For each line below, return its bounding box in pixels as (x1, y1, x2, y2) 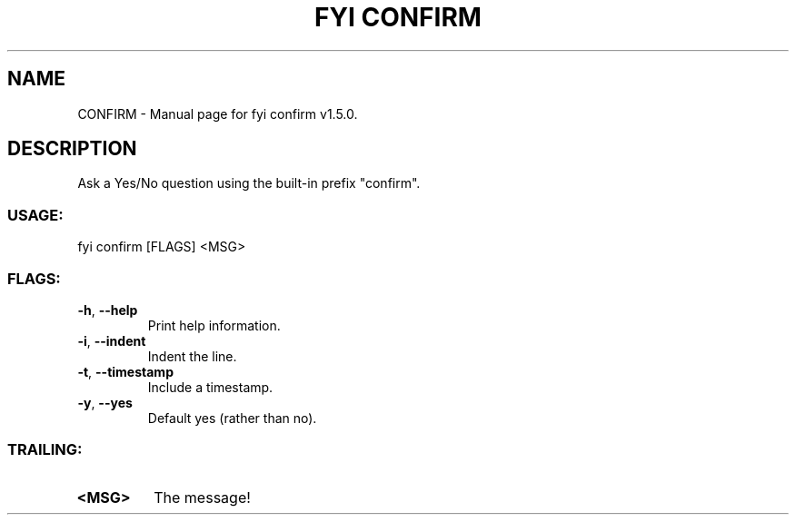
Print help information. (147, 317, 281, 333)
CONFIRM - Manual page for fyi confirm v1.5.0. (77, 105, 358, 122)
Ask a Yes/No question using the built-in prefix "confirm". (77, 175, 421, 192)
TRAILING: (7, 440, 83, 459)
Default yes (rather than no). (147, 409, 317, 426)
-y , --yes (77, 394, 133, 410)
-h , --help (77, 301, 138, 318)
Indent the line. (147, 348, 237, 364)
